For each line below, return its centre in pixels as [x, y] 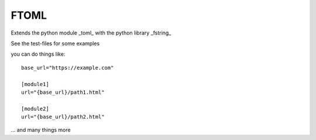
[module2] [35, 109]
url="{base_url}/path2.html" [63, 117]
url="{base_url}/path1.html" [63, 92]
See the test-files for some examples [55, 43]
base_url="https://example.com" [68, 68]
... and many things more [41, 130]
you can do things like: [38, 54]
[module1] [35, 84]
